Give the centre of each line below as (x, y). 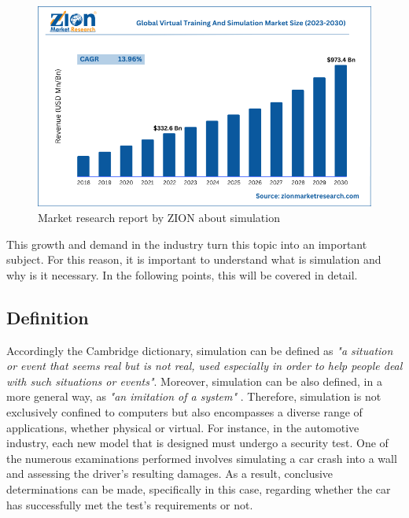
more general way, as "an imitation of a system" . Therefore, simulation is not (194, 396)
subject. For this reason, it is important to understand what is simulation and (194, 259)
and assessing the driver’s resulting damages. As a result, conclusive (170, 474)
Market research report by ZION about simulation (159, 217)
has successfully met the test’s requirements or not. (130, 504)
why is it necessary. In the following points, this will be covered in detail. (182, 274)
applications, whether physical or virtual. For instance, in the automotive (183, 427)
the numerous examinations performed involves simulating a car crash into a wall (202, 458)
